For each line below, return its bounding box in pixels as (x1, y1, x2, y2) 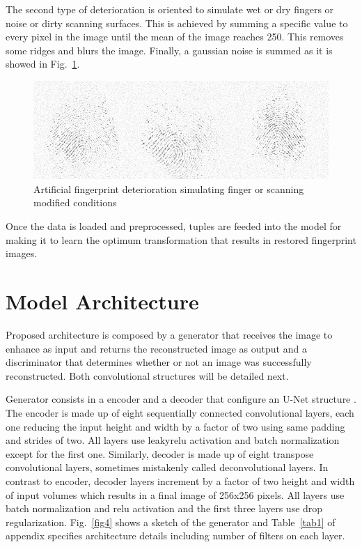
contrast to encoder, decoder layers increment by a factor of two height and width (6, 473, 355, 488)
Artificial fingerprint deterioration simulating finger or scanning (33, 181, 304, 196)
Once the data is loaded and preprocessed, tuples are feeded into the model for (6, 219, 342, 233)
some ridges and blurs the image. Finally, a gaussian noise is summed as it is (6, 43, 333, 57)
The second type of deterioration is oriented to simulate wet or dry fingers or (6, 2, 334, 16)
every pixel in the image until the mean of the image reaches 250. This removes (6, 29, 344, 44)
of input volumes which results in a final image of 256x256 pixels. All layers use (6, 487, 345, 502)
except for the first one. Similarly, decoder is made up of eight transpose (6, 446, 314, 461)
